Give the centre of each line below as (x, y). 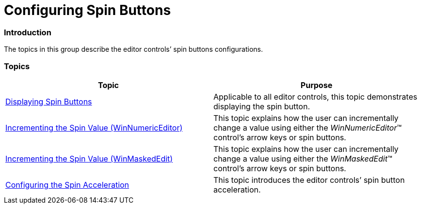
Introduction (28, 32)
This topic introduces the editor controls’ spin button (309, 180)
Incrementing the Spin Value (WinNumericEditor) (94, 127)
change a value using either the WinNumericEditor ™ (308, 127)
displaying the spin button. (262, 106)
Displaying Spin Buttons (49, 101)
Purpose (316, 85)
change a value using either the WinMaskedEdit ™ (303, 158)
